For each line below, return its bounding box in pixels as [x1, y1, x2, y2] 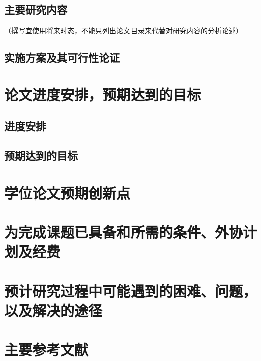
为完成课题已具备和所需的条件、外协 [4, 222, 243, 242]
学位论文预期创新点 [4, 182, 131, 203]
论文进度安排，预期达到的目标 [4, 84, 201, 104]
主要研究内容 [4, 2, 67, 17]
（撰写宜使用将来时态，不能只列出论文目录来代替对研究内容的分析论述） [4, 25, 243, 36]
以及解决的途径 [4, 300, 103, 320]
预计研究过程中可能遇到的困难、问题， [4, 280, 257, 301]
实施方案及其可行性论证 [4, 50, 120, 65]
